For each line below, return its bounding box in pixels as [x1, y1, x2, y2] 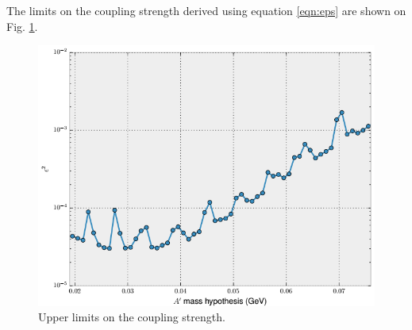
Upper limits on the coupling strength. [38, 309, 225, 325]
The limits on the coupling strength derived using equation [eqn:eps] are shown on [6, 2, 406, 18]
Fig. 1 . [6, 17, 38, 34]
